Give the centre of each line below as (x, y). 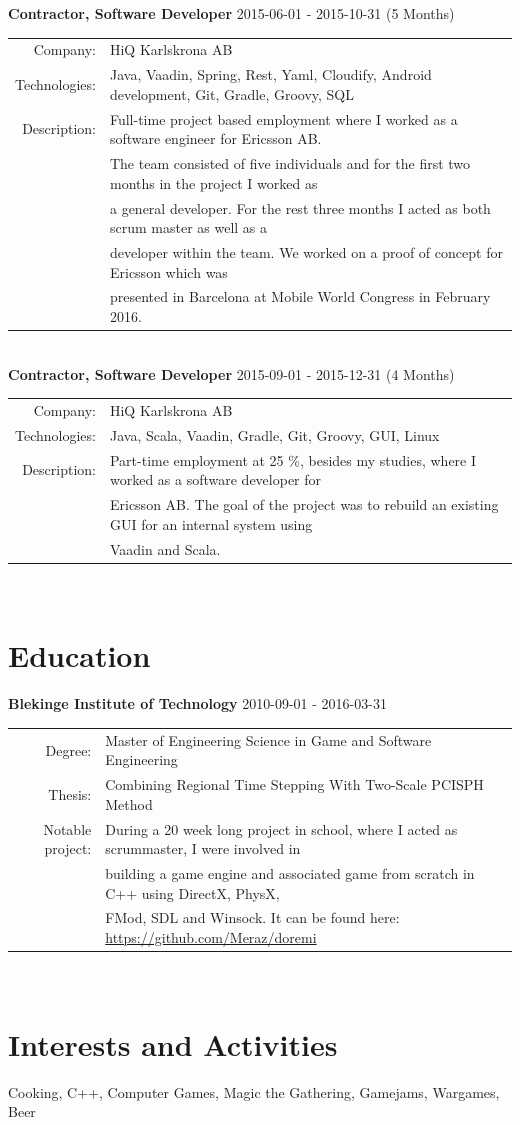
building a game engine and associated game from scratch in (290, 873)
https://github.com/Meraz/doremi (211, 937)
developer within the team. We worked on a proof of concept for (306, 251)
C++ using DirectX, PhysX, (192, 892)
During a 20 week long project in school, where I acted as (281, 828)
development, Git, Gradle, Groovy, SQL (232, 93)
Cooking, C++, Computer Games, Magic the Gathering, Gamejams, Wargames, (254, 1091)
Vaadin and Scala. (165, 548)
